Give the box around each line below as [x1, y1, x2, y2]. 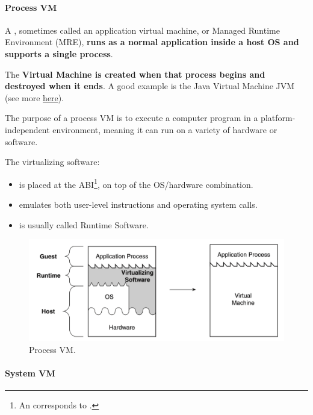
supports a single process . [5, 47, 113, 60]
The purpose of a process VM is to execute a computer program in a [5, 111, 258, 124]
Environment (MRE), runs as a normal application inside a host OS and [5, 36, 299, 48]
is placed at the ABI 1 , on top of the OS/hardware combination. [19, 176, 253, 190]
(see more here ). [5, 91, 64, 104]
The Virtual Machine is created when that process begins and [5, 67, 265, 80]
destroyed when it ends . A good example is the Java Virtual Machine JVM [5, 80, 295, 92]
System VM [5, 366, 55, 379]
